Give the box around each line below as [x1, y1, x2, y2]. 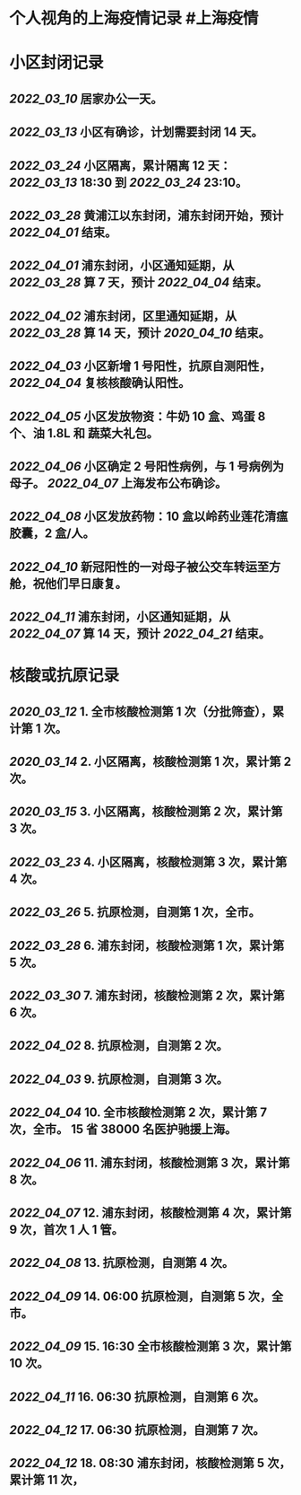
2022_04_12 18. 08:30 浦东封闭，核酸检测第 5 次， [9, 1455, 291, 1471]
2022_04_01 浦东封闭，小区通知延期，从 [9, 258, 235, 274]
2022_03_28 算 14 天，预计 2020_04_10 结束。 [9, 325, 271, 340]
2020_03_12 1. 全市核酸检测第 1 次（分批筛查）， [9, 704, 273, 719]
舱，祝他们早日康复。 [9, 576, 127, 591]
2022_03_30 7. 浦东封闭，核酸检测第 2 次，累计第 [9, 988, 285, 1003]
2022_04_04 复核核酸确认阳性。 [9, 375, 191, 391]
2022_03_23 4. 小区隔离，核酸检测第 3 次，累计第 [9, 854, 288, 869]
